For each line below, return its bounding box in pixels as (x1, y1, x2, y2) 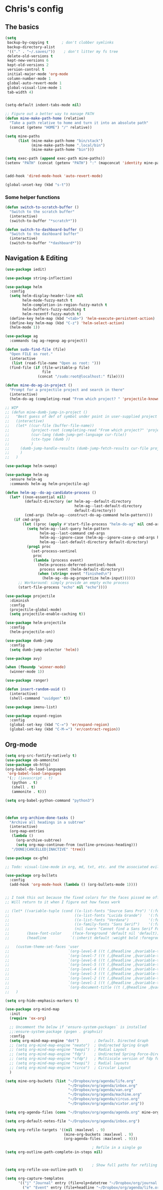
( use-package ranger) (5, 678, 49, 683)
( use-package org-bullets (5, 873, 57, 878)
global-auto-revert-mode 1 (7, 81, 62, 85)
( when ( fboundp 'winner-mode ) (5, 665, 66, 670)
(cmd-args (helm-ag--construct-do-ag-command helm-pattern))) (24, 513, 153, 518)
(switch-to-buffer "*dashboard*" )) (9, 241, 81, 246)
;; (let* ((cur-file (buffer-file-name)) (5, 423, 95, 428)
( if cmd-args (14, 517, 40, 522)
